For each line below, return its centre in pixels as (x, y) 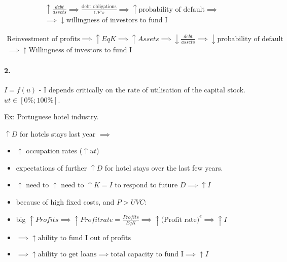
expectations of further (51, 167)
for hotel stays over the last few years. (164, 167)
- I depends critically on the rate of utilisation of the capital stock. (142, 89)
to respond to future (146, 185)
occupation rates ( (54, 151)
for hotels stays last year (58, 133)
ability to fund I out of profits (84, 238)
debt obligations (99, 7)
